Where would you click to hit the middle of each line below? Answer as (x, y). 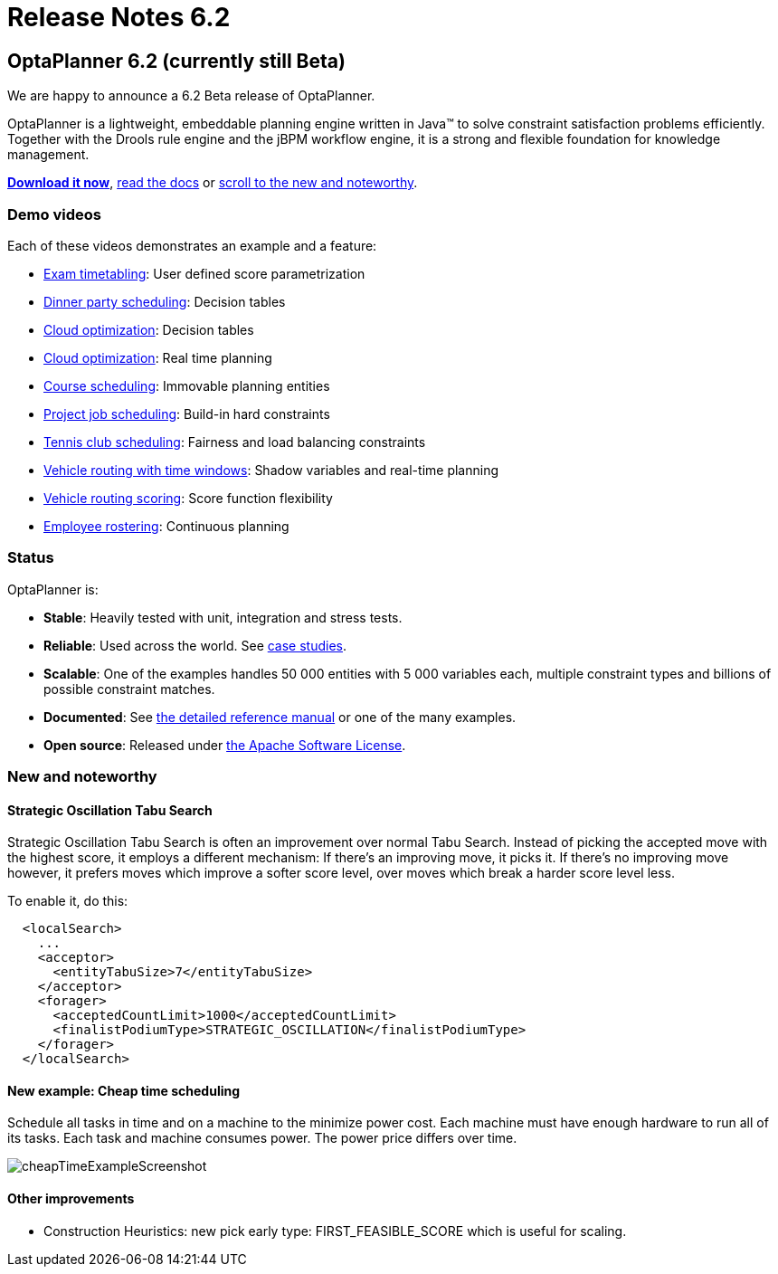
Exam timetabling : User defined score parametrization (204, 273)
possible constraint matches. (129, 689)
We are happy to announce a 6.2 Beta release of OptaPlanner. (191, 96)
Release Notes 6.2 (119, 17)
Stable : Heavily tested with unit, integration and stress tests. (223, 617)
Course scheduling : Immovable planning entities (187, 385)
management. (48, 155)
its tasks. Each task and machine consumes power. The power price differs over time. (262, 1138)
